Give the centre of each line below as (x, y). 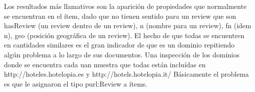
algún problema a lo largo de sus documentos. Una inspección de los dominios (122, 54)
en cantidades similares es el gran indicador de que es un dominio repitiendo (119, 45)
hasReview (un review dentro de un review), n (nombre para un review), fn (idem (128, 25)
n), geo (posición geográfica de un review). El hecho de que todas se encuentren (124, 35)
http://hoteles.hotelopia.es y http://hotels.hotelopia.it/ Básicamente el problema (127, 74)
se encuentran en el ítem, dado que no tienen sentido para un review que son (120, 16)
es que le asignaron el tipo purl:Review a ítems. (76, 83)
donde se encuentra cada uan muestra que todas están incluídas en (105, 64)
